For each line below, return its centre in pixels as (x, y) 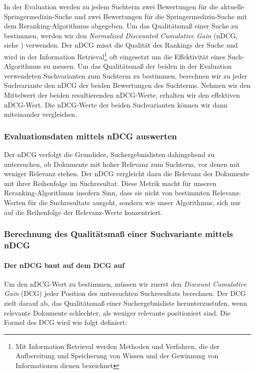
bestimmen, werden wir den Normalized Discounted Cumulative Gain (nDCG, (121, 35)
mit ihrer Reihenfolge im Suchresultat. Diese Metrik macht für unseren (110, 183)
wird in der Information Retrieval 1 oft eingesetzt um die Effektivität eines (115, 55)
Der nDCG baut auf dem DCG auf (64, 265)
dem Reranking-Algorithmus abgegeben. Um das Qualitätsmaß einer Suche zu (121, 26)
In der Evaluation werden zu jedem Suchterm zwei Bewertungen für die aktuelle (124, 6)
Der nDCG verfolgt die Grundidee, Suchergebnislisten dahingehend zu (109, 154)
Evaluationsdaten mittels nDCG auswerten (90, 136)
